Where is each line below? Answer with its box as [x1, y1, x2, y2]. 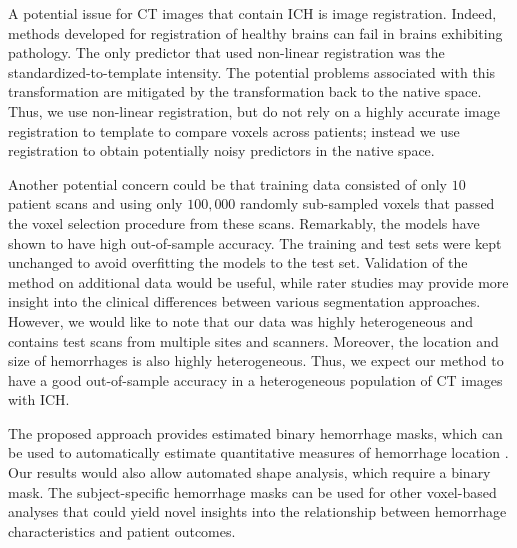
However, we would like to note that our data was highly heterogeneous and [8, 310, 473, 331]
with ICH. [8, 389, 70, 410]
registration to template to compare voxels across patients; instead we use [8, 120, 460, 141]
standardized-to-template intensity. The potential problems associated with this [8, 61, 496, 82]
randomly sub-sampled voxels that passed [240, 193, 495, 214]
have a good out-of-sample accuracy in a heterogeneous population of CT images [8, 369, 503, 390]
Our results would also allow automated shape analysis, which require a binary [8, 462, 491, 483]
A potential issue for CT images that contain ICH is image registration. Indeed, [8, 3, 497, 23]
